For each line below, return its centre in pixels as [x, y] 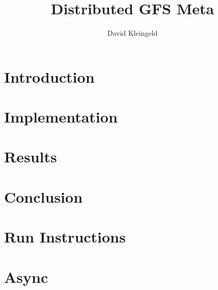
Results [31, 156]
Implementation [61, 117]
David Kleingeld [132, 33]
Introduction [49, 76]
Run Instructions [65, 237]
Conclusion [44, 196]
